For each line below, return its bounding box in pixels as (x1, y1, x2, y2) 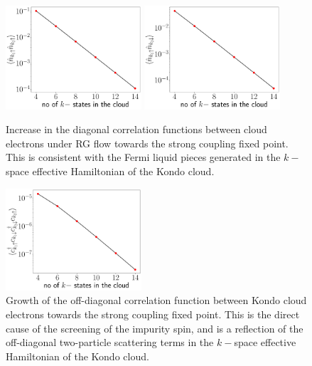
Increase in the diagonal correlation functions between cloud (6, 122, 267, 137)
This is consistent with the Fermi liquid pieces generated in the (6, 150, 281, 164)
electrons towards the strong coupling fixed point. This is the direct (6, 306, 300, 321)
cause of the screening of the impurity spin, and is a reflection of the (6, 320, 303, 335)
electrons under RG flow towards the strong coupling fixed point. (6, 135, 289, 150)
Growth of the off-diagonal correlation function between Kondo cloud (6, 293, 307, 308)
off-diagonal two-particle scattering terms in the (6, 335, 214, 350)
